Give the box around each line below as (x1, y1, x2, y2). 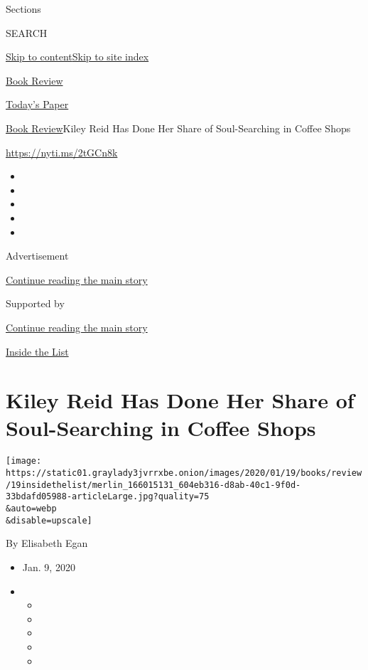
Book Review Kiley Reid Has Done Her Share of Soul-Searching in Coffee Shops (6, 120, 351, 135)
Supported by (6, 296, 65, 311)
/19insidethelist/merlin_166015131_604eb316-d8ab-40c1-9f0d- (6, 479, 301, 490)
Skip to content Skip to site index (6, 49, 149, 64)
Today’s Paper (6, 97, 69, 112)
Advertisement (6, 248, 69, 263)
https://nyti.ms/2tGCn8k (6, 144, 118, 159)
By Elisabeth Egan (6, 536, 88, 551)
